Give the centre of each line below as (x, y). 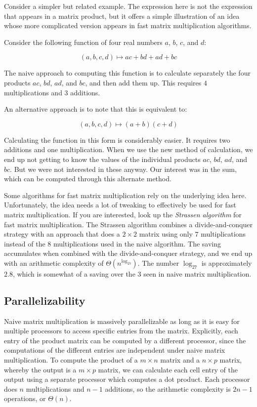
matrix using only (166, 234)
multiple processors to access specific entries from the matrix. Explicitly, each (121, 331)
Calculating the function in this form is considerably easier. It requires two (117, 140)
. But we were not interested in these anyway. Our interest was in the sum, (123, 169)
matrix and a (180, 360)
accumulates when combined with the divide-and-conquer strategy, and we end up (128, 253)
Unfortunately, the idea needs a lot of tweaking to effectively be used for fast (120, 205)
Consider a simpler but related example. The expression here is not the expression (128, 6)
